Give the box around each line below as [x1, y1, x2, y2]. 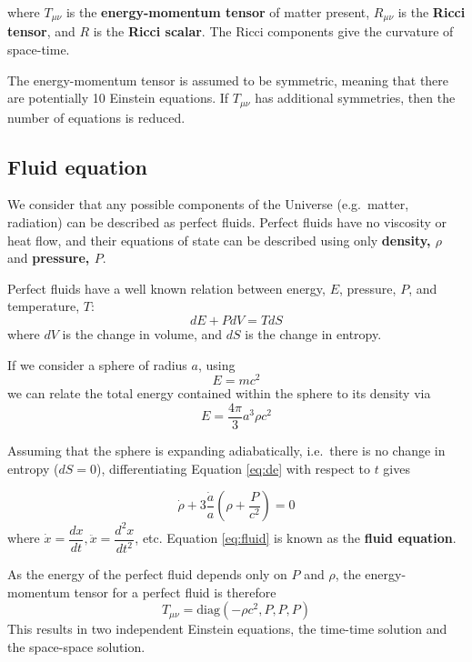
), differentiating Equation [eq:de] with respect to [95, 458, 370, 477]
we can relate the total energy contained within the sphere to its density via [7, 384, 431, 403]
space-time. [7, 40, 70, 59]
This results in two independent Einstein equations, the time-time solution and [7, 619, 447, 638]
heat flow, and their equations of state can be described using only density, [7, 230, 431, 249]
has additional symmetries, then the [255, 88, 456, 107]
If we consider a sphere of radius [7, 355, 187, 374]
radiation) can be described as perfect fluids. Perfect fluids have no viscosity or [7, 213, 447, 232]
